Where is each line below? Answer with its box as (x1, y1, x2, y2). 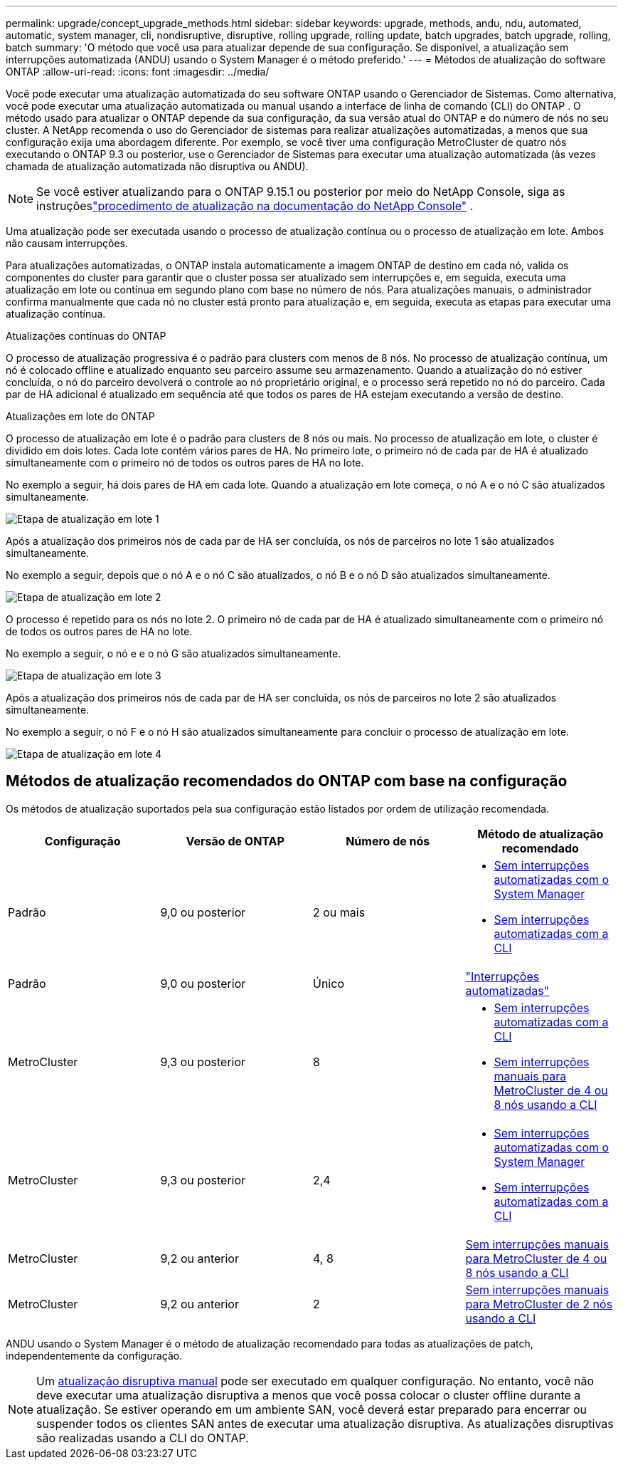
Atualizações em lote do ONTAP (6, 410, 155, 422)
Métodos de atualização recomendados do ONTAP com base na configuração (6, 772, 568, 791)
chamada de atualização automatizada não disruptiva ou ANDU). (6, 160, 309, 172)
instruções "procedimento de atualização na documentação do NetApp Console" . (36, 199, 474, 213)
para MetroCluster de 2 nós (465, 1296, 613, 1311)
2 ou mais (313, 904, 366, 919)
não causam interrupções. (6, 237, 129, 249)
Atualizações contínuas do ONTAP (6, 330, 166, 342)
